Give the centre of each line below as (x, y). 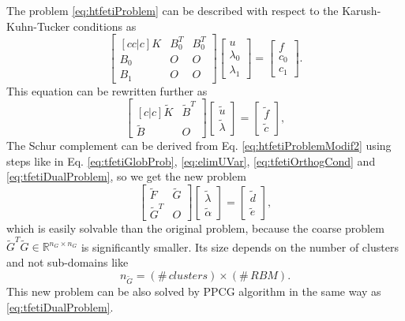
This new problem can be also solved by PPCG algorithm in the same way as (194, 291)
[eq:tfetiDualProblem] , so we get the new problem (126, 176)
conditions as (105, 26)
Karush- (362, 10)
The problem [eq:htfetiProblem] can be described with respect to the (172, 10)
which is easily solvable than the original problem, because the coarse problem (195, 228)
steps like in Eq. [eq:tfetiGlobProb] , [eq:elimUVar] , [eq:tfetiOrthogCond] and (191, 160)
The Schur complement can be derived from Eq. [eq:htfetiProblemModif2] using (199, 146)
